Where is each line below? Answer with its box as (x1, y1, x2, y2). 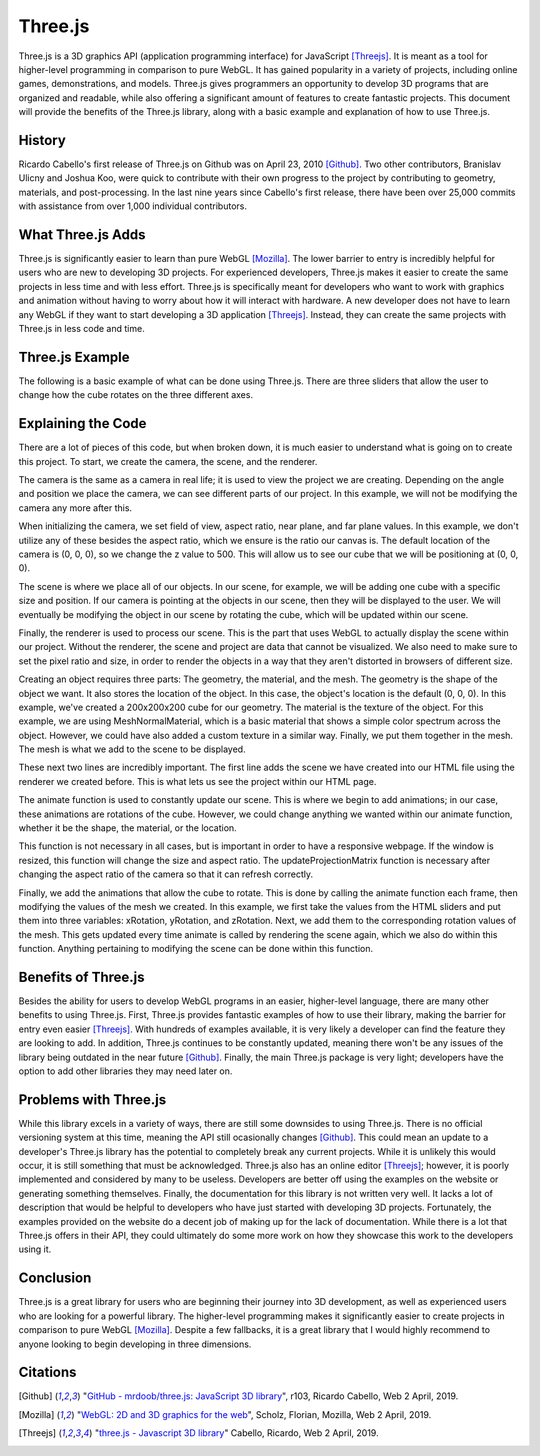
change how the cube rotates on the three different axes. (18, 389, 254, 401)
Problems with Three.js (18, 1091, 167, 1108)
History (18, 131, 67, 149)
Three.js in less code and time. (18, 323, 145, 335)
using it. (18, 1243, 52, 1255)
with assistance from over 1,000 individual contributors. (18, 200, 247, 212)
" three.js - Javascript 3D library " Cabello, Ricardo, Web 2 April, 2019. (94, 1427, 379, 1439)
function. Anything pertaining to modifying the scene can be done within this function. (18, 943, 374, 955)
